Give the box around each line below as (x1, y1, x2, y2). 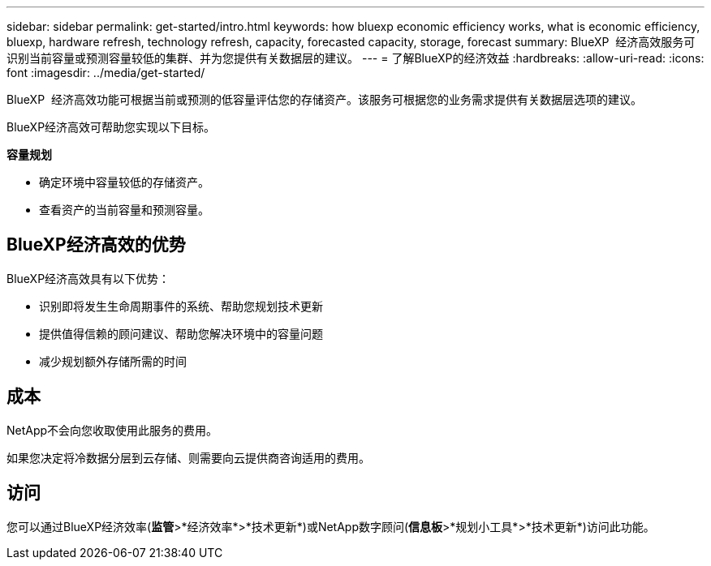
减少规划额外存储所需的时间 (39, 354, 187, 368)
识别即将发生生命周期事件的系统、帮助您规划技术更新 (39, 298, 323, 313)
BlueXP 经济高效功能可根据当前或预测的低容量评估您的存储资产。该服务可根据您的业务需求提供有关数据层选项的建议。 (6, 92, 642, 106)
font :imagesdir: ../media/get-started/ (6, 66, 205, 79)
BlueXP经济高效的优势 (6, 234, 186, 255)
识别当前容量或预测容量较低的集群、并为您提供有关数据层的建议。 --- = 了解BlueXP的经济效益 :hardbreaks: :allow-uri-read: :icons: (6, 51, 705, 65)
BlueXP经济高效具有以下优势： (6, 271, 170, 285)
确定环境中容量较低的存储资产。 (39, 175, 209, 189)
